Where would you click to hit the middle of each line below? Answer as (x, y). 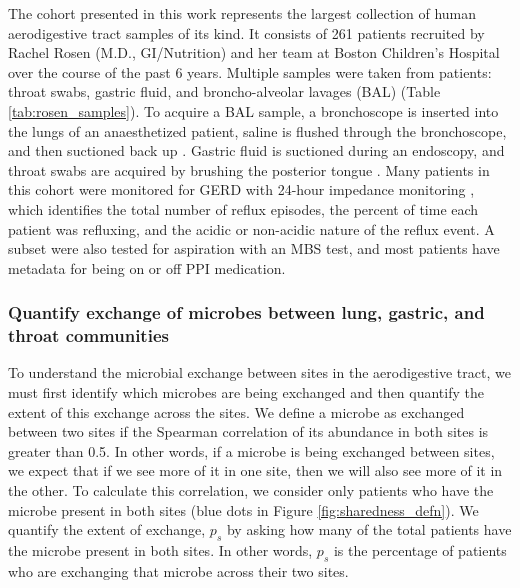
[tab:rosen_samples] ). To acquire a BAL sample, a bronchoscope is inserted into (253, 110)
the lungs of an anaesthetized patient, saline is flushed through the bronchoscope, (257, 130)
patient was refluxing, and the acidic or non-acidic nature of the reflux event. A (251, 228)
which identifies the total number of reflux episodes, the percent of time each (243, 208)
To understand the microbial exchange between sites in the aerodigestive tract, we (259, 372)
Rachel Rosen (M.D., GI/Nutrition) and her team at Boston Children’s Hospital (254, 52)
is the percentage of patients (420, 550)
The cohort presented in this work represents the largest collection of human (242, 13)
